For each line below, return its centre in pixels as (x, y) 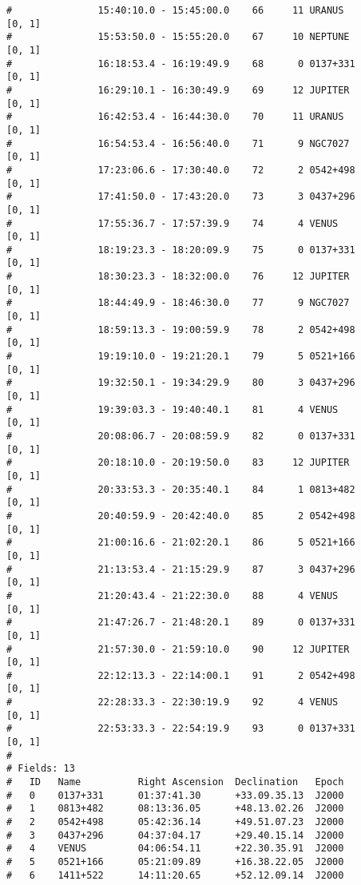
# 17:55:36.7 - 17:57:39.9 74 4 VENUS (173, 223)
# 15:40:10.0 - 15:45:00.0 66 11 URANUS (175, 10)
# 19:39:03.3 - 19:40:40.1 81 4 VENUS (173, 409)
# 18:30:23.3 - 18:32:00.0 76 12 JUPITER (178, 277)
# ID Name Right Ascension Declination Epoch (175, 782)
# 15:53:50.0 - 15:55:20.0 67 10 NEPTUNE (178, 37)
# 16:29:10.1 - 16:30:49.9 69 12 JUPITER (178, 90)
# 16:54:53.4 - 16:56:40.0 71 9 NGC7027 (178, 143)
